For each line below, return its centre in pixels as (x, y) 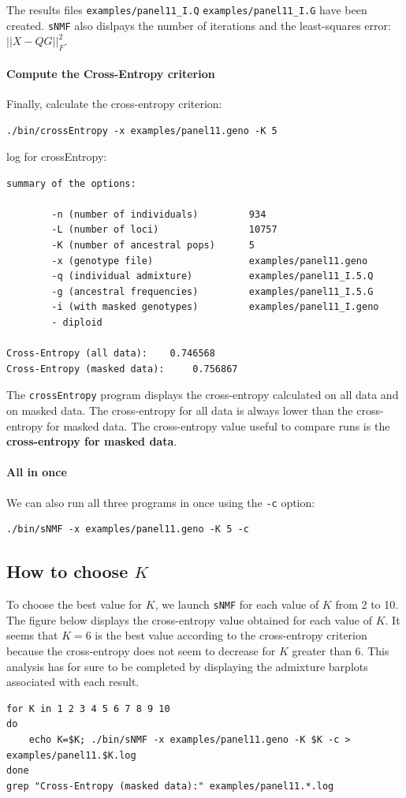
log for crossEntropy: (57, 157)
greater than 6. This (341, 650)
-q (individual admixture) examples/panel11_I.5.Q (212, 276)
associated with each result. (73, 682)
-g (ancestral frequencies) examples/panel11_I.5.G (212, 291)
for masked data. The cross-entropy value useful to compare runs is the (218, 425)
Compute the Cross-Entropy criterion (111, 73)
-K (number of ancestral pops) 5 (153, 246)
